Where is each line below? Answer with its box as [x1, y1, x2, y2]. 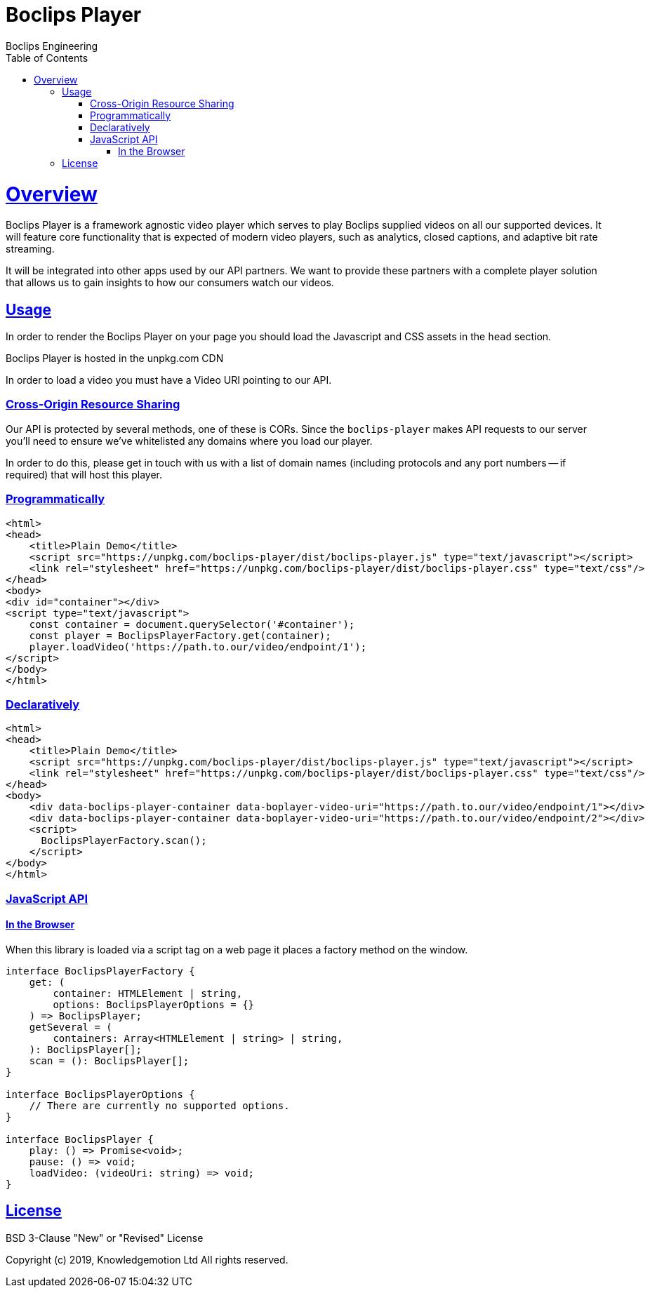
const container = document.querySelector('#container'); [29, 618, 355, 630]
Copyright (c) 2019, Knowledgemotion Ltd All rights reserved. [6, 1253, 288, 1266]
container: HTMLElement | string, [53, 987, 243, 999]
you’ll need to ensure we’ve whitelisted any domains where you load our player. [6, 434, 373, 447]
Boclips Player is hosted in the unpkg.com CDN [6, 352, 224, 365]
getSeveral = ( [29, 1021, 112, 1033]
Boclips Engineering [6, 39, 98, 52]
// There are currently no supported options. [29, 1099, 290, 1111]
